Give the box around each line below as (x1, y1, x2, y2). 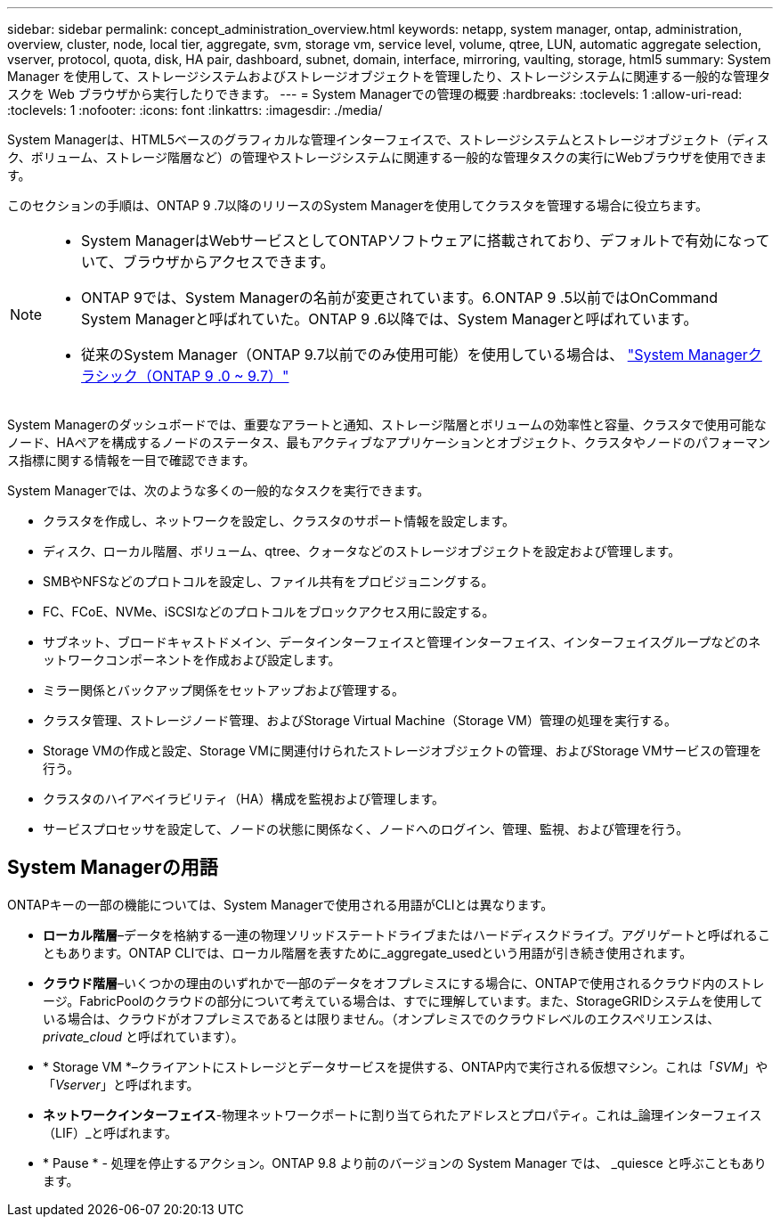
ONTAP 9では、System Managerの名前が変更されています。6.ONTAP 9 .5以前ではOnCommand (81, 289, 719, 306)
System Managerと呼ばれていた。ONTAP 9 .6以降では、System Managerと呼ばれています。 (81, 310, 698, 328)
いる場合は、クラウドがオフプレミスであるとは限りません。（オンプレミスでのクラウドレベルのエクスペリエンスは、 (43, 1010, 720, 1026)
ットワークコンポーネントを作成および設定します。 (43, 652, 341, 667)
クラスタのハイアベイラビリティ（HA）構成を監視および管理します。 (43, 791, 444, 806)
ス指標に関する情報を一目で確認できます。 (7, 453, 256, 468)
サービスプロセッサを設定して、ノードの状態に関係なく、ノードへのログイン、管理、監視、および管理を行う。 (43, 821, 689, 836)
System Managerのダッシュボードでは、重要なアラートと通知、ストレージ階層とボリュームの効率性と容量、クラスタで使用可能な (7, 417, 767, 432)
